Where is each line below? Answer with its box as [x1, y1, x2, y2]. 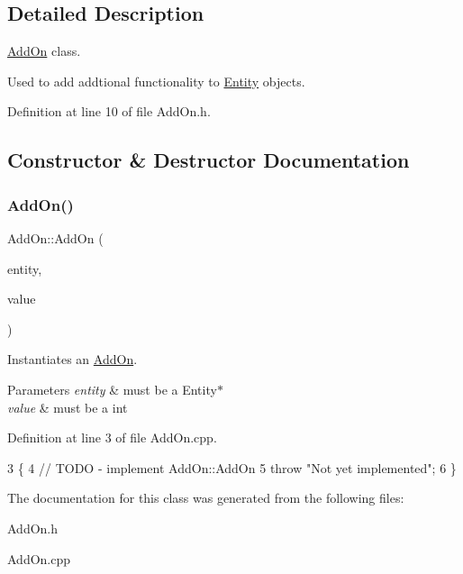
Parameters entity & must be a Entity [7, 379, 217, 398]
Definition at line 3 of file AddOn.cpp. [7, 428, 217, 447]
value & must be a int [7, 397, 128, 416]
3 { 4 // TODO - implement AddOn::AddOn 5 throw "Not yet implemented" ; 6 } [7, 458, 457, 477]
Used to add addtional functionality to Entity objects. [7, 71, 305, 90]
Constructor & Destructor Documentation [7, 146, 410, 174]
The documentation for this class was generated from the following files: [7, 488, 404, 507]
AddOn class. [7, 41, 81, 60]
